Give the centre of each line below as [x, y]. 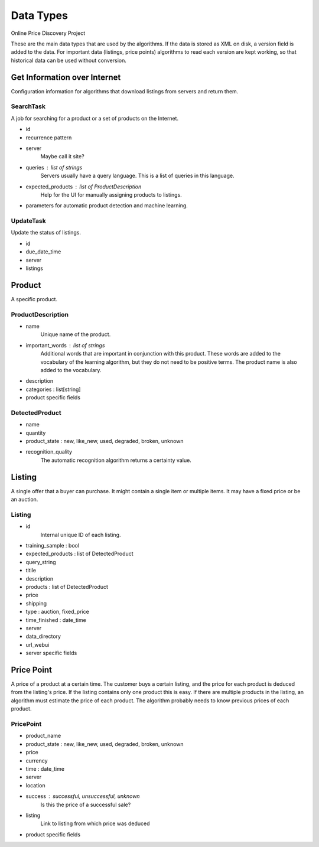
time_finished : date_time [56, 620]
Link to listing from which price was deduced [95, 823]
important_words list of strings [65, 345]
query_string [41, 562]
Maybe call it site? [63, 157]
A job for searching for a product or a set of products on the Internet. [95, 118]
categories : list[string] [53, 389]
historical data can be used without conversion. [69, 60]
